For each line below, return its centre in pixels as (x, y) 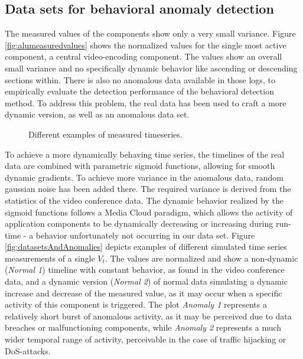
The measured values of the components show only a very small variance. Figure (150, 33)
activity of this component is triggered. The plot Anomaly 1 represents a (136, 304)
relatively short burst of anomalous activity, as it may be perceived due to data (148, 316)
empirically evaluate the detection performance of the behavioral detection (139, 91)
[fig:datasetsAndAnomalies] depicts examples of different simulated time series (146, 247)
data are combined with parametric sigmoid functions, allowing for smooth (140, 166)
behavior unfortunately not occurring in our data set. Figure (145, 235)
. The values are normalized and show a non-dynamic (201, 258)
